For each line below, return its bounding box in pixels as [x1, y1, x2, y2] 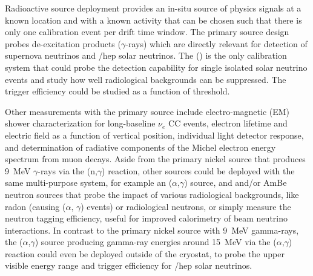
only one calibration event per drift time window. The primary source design [5, 25, 289, 38]
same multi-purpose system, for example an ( [5, 176, 173, 189]
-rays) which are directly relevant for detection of [125, 37, 308, 50]
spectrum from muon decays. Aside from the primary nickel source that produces [5, 153, 306, 165]
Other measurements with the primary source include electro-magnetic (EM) [5, 105, 290, 117]
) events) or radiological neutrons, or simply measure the [81, 200, 291, 212]
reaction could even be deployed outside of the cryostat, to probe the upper [5, 247, 285, 260]
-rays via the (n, [38, 164, 97, 177]
